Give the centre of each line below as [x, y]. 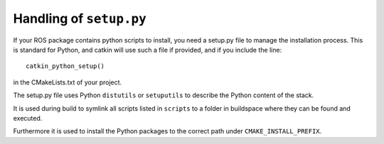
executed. [28, 118]
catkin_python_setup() [65, 66]
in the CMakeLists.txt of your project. [68, 82]
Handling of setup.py [80, 18]
